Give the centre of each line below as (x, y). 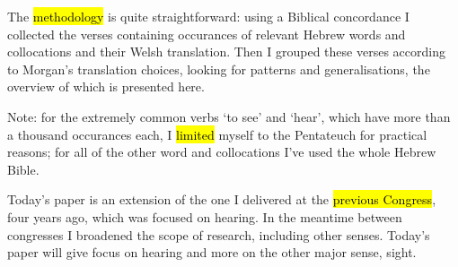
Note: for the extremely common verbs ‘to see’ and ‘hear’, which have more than (229, 116)
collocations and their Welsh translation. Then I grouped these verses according (226, 52)
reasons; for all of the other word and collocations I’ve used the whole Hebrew (222, 152)
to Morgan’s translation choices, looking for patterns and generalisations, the (219, 69)
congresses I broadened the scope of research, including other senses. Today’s (219, 234)
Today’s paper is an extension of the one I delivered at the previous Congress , (222, 199)
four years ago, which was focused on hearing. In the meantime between (205, 216)
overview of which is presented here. (106, 86)
